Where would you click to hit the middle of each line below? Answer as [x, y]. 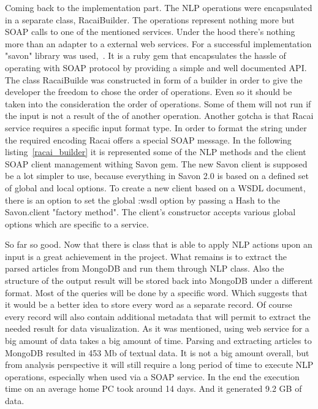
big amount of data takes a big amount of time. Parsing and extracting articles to [158, 341]
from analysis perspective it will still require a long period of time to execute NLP [159, 365]
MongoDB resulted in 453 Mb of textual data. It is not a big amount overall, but [157, 352]
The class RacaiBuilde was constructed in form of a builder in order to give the [154, 79]
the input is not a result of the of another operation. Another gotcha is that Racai [159, 116]
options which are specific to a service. [77, 224]
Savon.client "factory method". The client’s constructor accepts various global [150, 212]
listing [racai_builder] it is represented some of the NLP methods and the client [156, 152]
